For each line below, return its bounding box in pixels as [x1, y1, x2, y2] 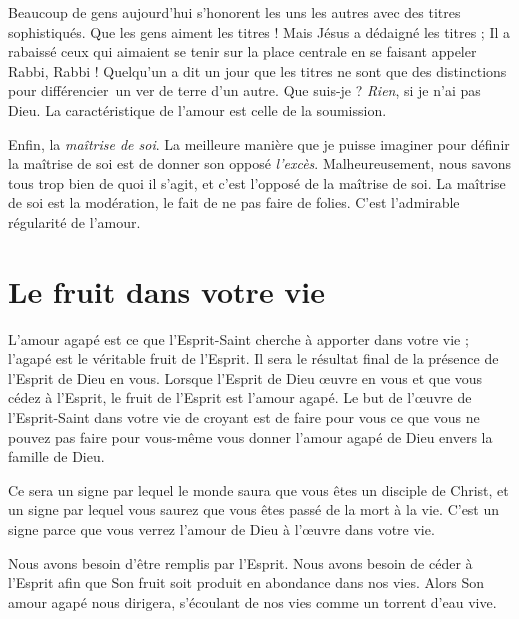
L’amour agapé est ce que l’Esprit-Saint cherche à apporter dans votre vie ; [8, 328, 469, 349]
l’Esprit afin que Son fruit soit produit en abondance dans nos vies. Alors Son [8, 572, 485, 593]
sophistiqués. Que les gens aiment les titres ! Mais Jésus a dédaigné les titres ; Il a [8, 21, 510, 42]
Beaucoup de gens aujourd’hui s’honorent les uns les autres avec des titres [8, 2, 461, 22]
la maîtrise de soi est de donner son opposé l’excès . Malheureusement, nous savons [8, 153, 512, 174]
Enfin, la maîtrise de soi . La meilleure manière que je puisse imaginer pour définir [8, 133, 510, 154]
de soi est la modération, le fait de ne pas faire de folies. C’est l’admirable [8, 192, 460, 213]
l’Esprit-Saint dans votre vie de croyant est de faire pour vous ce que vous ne [8, 407, 480, 428]
